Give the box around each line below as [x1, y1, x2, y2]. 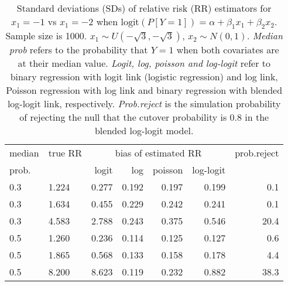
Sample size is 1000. [5, 29, 87, 43]
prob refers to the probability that [9, 43, 148, 57]
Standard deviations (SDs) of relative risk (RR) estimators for [16, 1, 272, 15]
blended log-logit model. [94, 124, 194, 138]
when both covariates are [176, 43, 279, 57]
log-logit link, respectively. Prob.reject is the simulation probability [7, 97, 281, 111]
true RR [48, 146, 83, 160]
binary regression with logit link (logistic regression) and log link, [10, 70, 278, 84]
